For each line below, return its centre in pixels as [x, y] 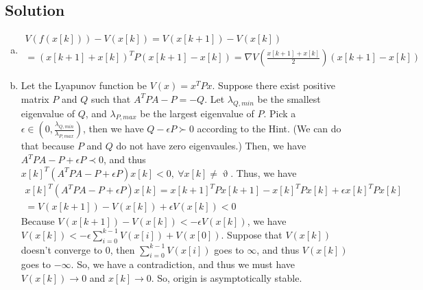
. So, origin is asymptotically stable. [227, 277]
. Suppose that [252, 234]
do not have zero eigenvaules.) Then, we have [211, 146]
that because [48, 146]
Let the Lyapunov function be [84, 85]
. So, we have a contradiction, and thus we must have [183, 264]
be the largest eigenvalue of [197, 113]
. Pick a [280, 113]
